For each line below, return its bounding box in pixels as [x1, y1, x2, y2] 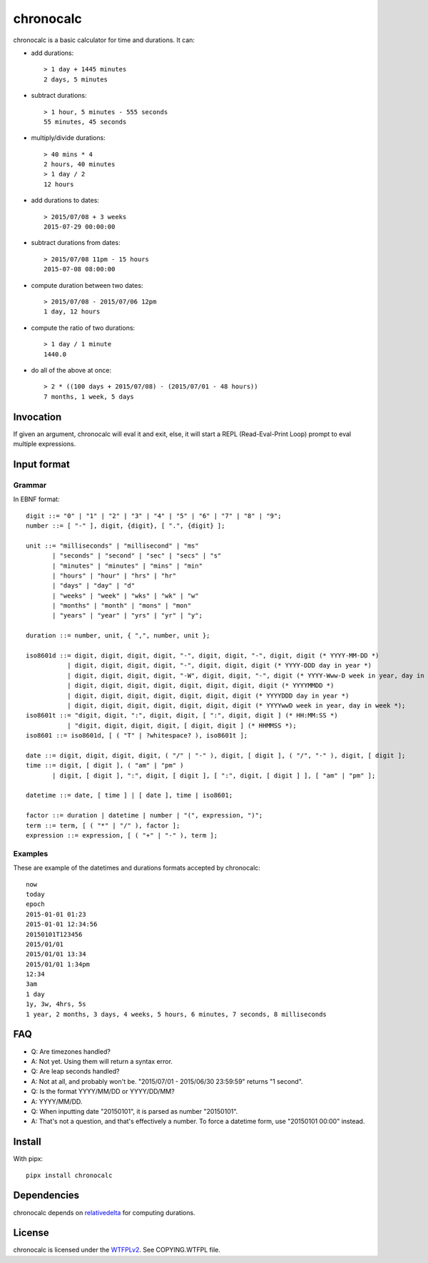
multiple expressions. [13, 440, 76, 448]
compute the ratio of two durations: [31, 323, 136, 332]
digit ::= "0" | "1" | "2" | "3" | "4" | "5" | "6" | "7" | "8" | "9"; [26, 511, 282, 520]
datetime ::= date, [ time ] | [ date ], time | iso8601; [26, 791, 233, 800]
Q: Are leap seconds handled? [31, 1067, 120, 1076]
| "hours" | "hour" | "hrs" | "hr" [52, 571, 177, 580]
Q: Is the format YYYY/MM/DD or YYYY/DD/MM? [31, 1087, 175, 1096]
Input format [13, 458, 71, 471]
